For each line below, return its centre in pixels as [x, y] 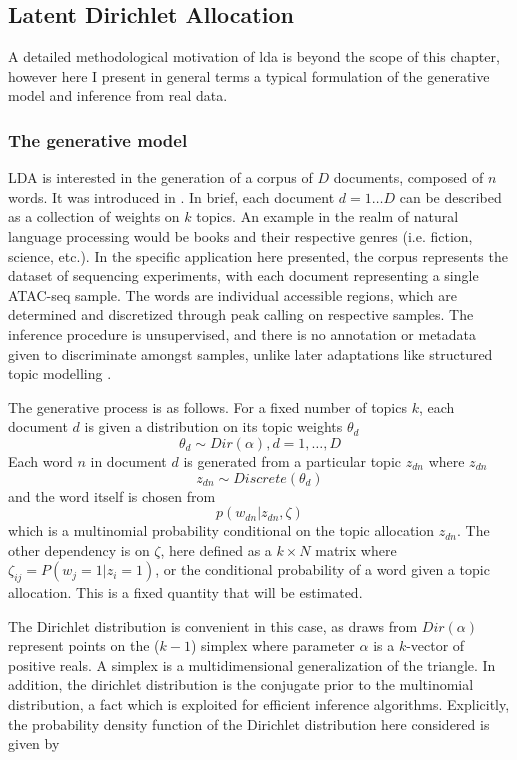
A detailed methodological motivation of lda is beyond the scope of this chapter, [254, 56]
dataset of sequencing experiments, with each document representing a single [243, 275]
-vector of [435, 645]
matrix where [356, 549]
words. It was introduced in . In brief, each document [171, 196]
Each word [40, 460]
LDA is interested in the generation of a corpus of [160, 177]
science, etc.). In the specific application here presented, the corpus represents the [258, 255]
